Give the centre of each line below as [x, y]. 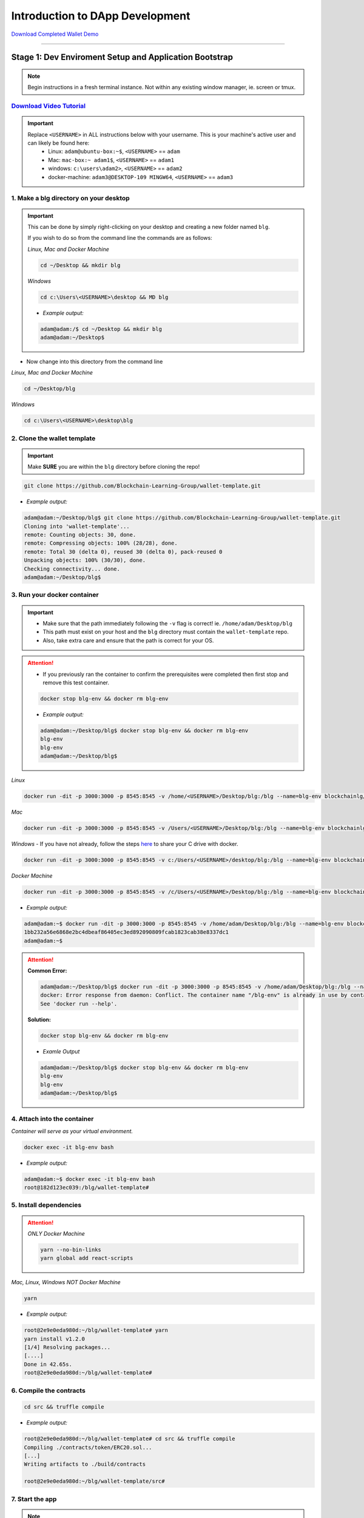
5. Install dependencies [46, 1205]
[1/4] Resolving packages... [67, 1347]
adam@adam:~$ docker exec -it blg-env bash [90, 1179]
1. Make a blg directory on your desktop [70, 199]
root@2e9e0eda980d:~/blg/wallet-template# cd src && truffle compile [130, 1439]
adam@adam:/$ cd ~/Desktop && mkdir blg [101, 329]
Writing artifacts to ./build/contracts [85, 1464]
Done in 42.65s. [48, 1364]
